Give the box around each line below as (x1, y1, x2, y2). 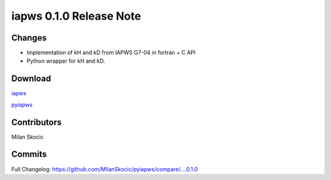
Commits (11, 149, 47, 160)
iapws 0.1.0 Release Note (11, 9, 141, 23)
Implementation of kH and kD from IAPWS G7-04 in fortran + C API (26, 49, 196, 57)
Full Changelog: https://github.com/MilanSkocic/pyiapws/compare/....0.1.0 (11, 165, 199, 173)
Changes (11, 33, 47, 43)
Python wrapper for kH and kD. (26, 57, 105, 65)
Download (11, 74, 51, 84)
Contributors (11, 117, 62, 127)
